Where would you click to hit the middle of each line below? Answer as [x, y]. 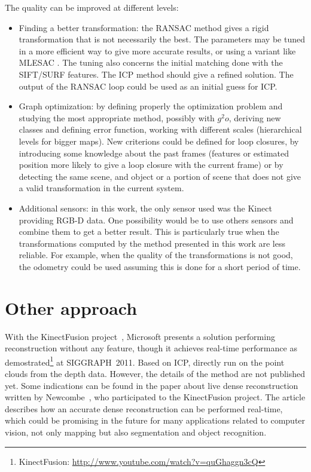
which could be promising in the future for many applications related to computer [155, 420]
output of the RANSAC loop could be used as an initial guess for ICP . [148, 86]
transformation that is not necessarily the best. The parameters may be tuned [162, 39]
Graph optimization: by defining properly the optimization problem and [151, 106]
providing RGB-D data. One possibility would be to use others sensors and [156, 220]
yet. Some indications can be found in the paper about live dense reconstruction [152, 385]
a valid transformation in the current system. [101, 188]
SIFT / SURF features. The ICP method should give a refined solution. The [156, 74]
